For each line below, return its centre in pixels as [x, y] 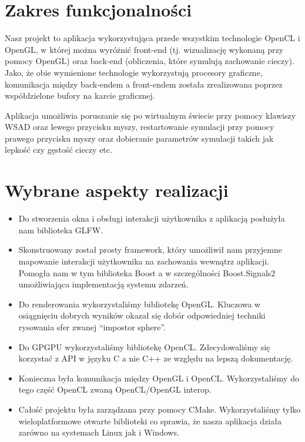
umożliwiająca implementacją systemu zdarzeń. [103, 284]
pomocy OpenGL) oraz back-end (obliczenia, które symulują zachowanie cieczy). [150, 61]
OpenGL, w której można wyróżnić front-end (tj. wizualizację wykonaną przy [144, 49]
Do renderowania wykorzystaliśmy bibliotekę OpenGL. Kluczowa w [140, 304]
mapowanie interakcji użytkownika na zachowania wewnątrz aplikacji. [144, 261]
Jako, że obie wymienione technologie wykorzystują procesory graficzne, [134, 72]
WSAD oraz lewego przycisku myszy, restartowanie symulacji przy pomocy [140, 127]
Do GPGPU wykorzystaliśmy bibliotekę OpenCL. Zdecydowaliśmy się [144, 346]
